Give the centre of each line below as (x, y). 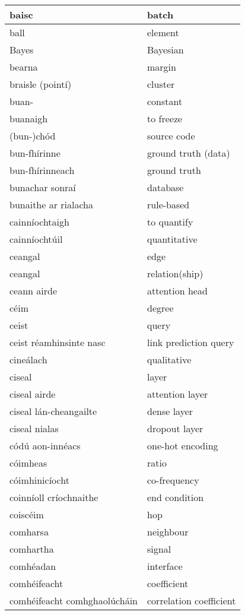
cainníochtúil (36, 239)
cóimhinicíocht (39, 480)
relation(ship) (175, 273)
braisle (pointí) (41, 84)
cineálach (28, 359)
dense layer (170, 411)
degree (160, 308)
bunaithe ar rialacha (52, 205)
